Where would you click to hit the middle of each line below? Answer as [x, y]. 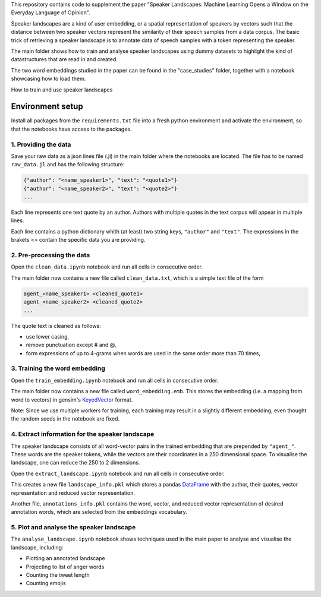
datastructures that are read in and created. [64, 59]
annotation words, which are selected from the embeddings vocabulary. [99, 512]
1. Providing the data [41, 144]
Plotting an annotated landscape [65, 558]
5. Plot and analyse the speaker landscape [73, 527]
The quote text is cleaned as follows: [56, 326]
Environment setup [47, 107]
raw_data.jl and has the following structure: [68, 165]
